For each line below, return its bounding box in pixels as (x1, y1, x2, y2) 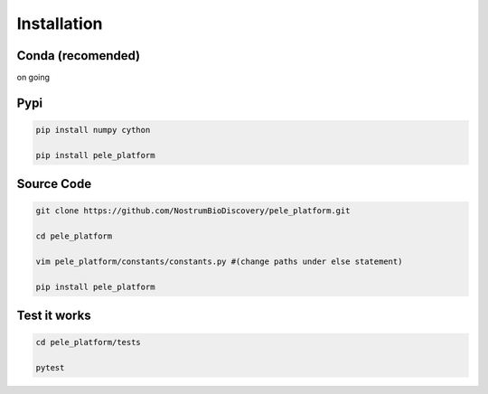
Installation (16, 14, 103, 33)
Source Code (16, 176, 92, 192)
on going (16, 72, 50, 83)
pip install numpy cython (35, 125, 151, 136)
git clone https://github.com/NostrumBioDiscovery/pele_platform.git (35, 206, 351, 216)
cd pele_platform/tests (35, 337, 142, 348)
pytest (35, 362, 65, 373)
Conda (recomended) (16, 48, 140, 63)
